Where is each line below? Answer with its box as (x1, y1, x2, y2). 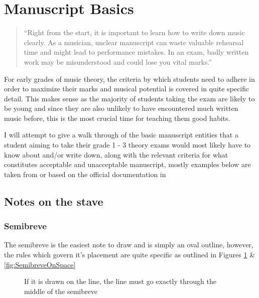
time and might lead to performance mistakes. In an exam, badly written (24, 47, 249, 57)
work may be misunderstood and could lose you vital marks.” (24, 56, 212, 67)
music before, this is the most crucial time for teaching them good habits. (4, 112, 230, 123)
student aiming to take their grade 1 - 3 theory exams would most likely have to (4, 139, 251, 150)
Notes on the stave (4, 193, 103, 209)
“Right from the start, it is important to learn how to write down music (24, 27, 245, 38)
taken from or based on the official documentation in (4, 169, 166, 179)
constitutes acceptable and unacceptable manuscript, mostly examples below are (4, 159, 251, 170)
